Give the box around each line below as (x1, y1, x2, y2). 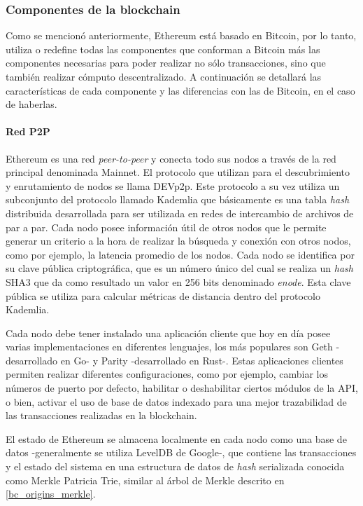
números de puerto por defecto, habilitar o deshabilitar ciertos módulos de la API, (6, 381, 358, 395)
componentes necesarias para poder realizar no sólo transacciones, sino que (6, 55, 326, 70)
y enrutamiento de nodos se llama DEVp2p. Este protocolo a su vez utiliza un (6, 178, 340, 193)
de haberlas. (6, 97, 57, 111)
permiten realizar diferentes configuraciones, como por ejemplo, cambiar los (6, 367, 328, 381)
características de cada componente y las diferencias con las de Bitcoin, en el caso (6, 83, 355, 97)
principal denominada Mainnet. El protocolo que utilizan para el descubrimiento (6, 165, 350, 179)
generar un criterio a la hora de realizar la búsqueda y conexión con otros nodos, (6, 233, 351, 248)
